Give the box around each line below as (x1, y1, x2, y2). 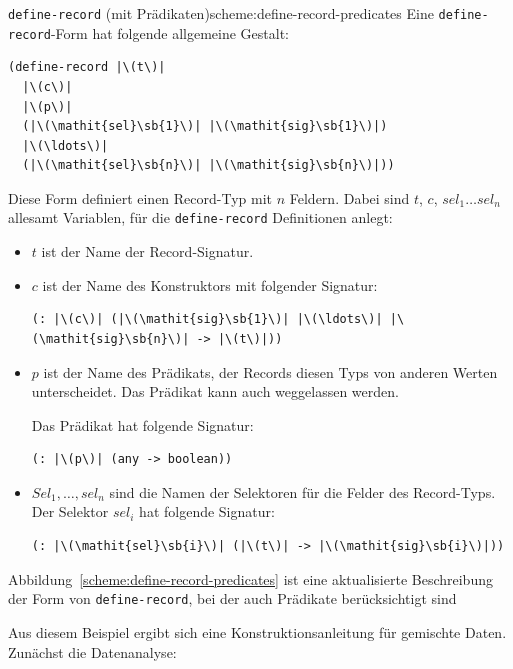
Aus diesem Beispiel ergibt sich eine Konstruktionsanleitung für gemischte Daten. (8, 621, 507, 642)
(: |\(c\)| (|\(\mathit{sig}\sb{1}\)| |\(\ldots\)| (31, 312, 383, 327)
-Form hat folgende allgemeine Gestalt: (50, 22, 289, 43)
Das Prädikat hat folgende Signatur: (31, 414, 254, 435)
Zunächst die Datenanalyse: (8, 641, 177, 662)
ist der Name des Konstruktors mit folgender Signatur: (42, 274, 378, 295)
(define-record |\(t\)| (8, 60, 166, 75)
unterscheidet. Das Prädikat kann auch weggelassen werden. (31, 381, 399, 402)
